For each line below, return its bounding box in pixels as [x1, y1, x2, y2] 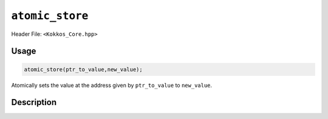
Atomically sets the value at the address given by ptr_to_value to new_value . [11, 81, 213, 89]
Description [11, 97, 57, 107]
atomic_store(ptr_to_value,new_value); [24, 66, 143, 73]
